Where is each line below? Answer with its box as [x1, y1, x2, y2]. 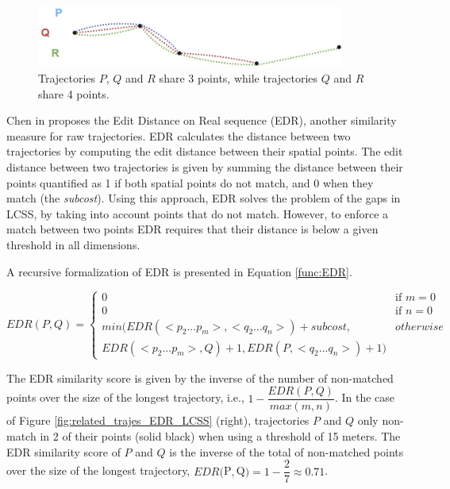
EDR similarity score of [6, 443, 121, 460]
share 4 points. [38, 85, 110, 102]
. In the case [334, 389, 395, 406]
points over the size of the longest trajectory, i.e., [6, 389, 244, 406]
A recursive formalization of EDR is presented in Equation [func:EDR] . [6, 263, 352, 279]
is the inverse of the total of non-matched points [169, 443, 404, 460]
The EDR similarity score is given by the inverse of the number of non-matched [6, 369, 394, 386]
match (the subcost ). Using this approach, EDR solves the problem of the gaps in [6, 190, 401, 206]
